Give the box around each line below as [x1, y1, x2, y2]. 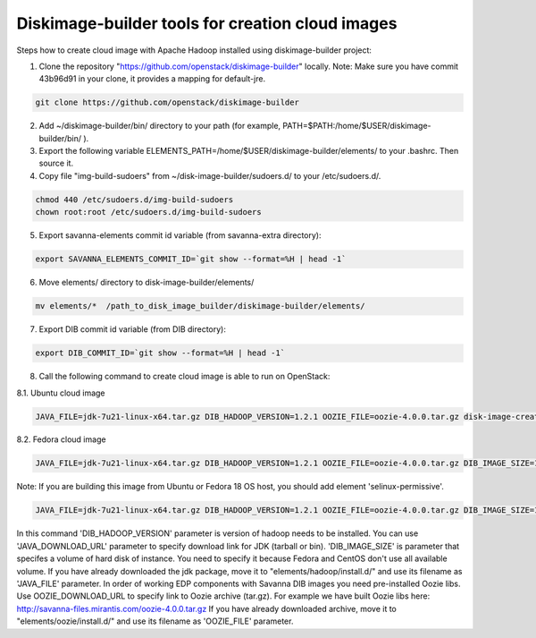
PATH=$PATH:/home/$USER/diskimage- [282, 121, 432, 132]
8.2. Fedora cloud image [16, 434, 106, 445]
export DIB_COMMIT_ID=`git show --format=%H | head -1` [35, 348, 286, 358]
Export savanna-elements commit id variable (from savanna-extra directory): [38, 230, 322, 241]
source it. [38, 157, 74, 169]
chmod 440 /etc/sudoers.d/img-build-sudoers [35, 194, 234, 205]
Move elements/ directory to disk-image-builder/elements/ [38, 277, 255, 288]
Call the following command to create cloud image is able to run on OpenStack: [38, 371, 331, 382]
